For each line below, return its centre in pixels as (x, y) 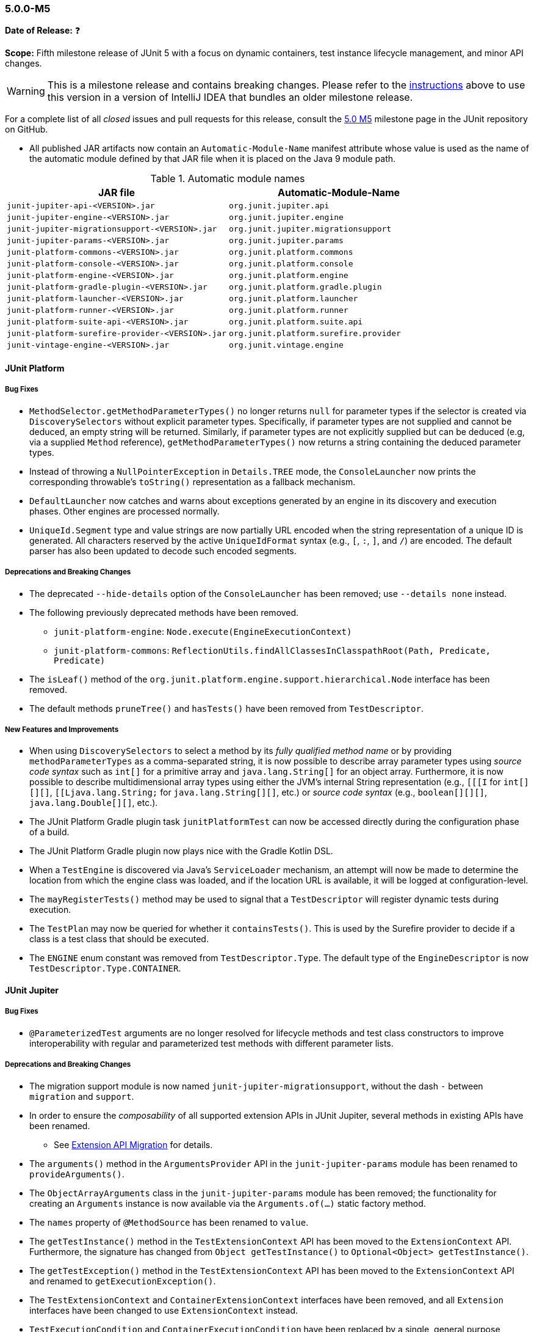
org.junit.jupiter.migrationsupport (310, 229)
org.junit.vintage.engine (286, 345)
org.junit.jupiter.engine (286, 218)
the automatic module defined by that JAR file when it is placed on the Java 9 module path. (213, 159)
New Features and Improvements (62, 729)
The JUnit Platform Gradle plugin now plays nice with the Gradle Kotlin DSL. (181, 851)
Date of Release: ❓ (43, 31)
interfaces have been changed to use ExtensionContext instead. (164, 1310)
